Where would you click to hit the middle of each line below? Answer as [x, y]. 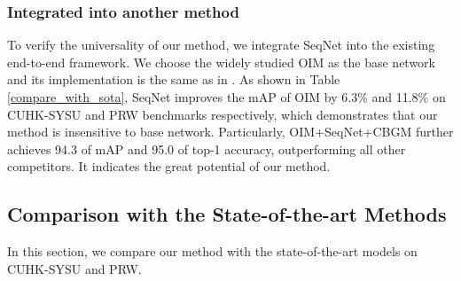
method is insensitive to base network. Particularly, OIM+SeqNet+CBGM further [230, 132]
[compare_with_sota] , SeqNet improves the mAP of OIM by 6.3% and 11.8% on [227, 97]
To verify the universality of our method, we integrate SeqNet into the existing [221, 45]
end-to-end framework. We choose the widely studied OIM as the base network [222, 62]
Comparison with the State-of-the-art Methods [227, 214]
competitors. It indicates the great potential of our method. [169, 166]
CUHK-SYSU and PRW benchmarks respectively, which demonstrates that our [223, 114]
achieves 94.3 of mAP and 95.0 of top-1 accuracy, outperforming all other [207, 148]
